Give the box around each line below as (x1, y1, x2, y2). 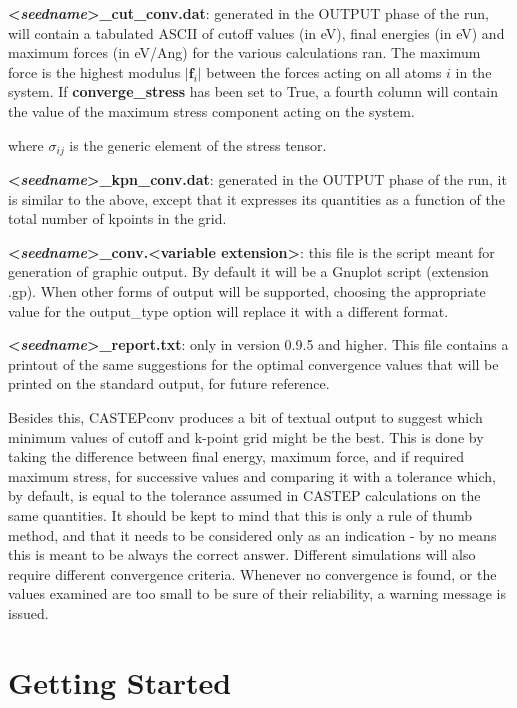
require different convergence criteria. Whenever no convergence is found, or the (8, 563, 497, 584)
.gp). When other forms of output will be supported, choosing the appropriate (8, 280, 486, 301)
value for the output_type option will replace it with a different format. (8, 300, 449, 321)
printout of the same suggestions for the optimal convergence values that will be (8, 353, 499, 374)
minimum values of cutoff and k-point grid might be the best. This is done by (8, 426, 484, 447)
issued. (8, 602, 49, 623)
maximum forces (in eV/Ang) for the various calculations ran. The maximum (8, 42, 481, 63)
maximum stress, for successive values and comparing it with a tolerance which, (8, 465, 496, 486)
